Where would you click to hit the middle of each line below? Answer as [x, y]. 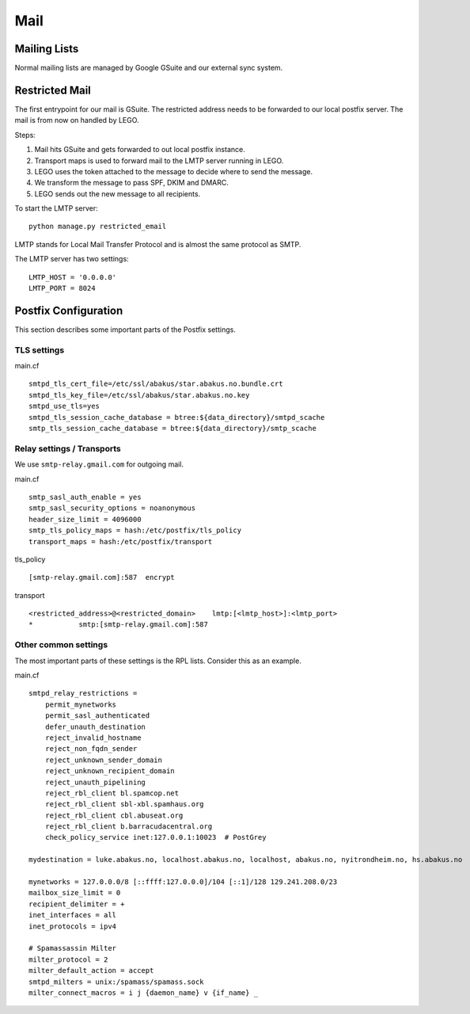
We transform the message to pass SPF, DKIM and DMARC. [131, 183]
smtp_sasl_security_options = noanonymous [112, 508]
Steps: [25, 135]
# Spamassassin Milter [73, 948]
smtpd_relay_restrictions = [83, 694]
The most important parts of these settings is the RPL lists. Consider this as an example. [158, 661]
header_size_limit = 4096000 [85, 519]
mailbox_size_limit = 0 [75, 893]
